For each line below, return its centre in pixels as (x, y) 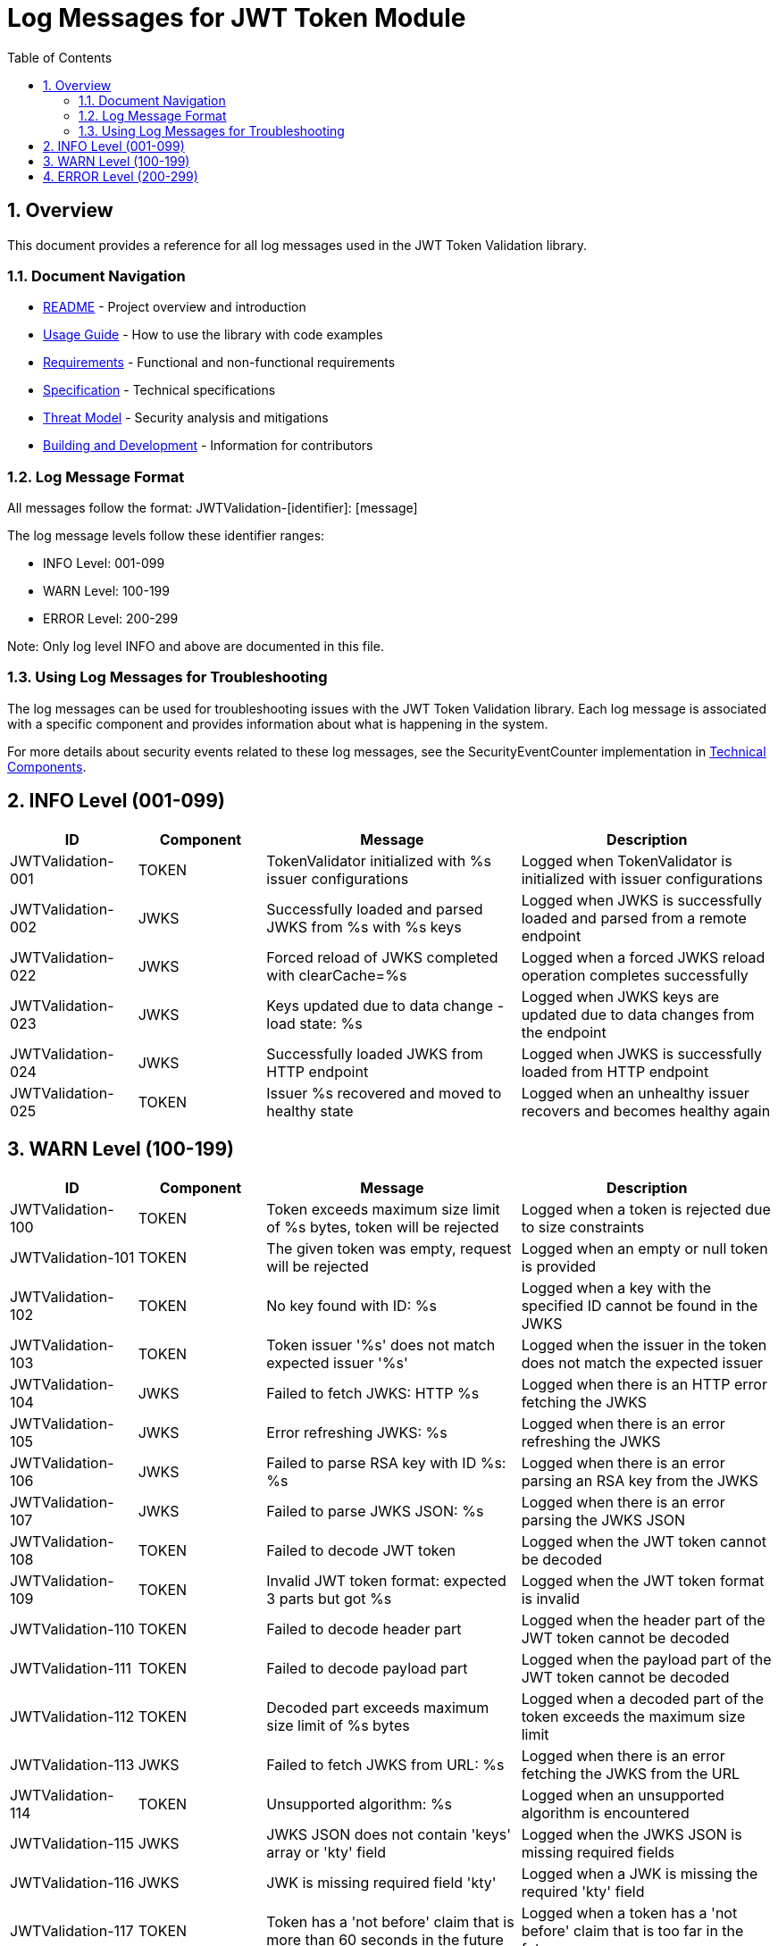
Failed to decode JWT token (361, 1550)
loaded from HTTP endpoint (615, 1071)
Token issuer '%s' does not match (381, 1345)
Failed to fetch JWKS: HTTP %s (373, 1393)
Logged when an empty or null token (644, 1248)
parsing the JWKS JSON (603, 1520)
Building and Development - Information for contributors (208, 446)
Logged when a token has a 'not (629, 1913)
